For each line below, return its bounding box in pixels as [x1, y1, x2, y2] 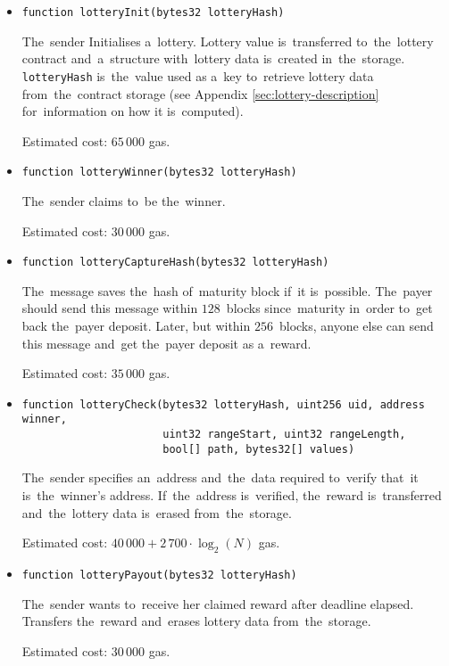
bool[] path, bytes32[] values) [162, 442, 355, 456]
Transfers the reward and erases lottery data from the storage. [21, 612, 371, 630]
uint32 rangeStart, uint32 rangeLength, [162, 428, 406, 441]
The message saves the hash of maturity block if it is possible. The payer [21, 281, 433, 300]
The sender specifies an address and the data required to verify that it [21, 468, 419, 487]
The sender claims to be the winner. [21, 191, 226, 210]
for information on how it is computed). [21, 102, 244, 120]
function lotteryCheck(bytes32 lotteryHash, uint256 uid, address [21, 398, 425, 411]
